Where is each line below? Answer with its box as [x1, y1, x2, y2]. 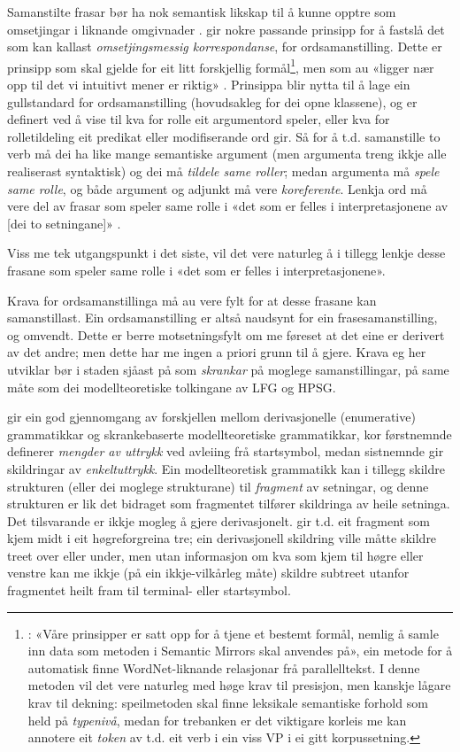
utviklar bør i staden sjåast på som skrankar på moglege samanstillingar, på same [7, 360, 449, 378]
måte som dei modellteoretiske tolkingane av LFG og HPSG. [7, 377, 336, 396]
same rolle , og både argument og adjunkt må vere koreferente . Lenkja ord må [7, 179, 427, 198]
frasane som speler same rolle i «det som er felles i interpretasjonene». [7, 260, 386, 279]
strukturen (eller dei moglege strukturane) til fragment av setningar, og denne [7, 477, 429, 495]
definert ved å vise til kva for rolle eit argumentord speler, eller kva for [7, 110, 390, 128]
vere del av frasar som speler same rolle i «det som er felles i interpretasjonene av [7, 197, 448, 215]
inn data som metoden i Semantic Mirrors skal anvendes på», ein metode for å [27, 641, 453, 660]
